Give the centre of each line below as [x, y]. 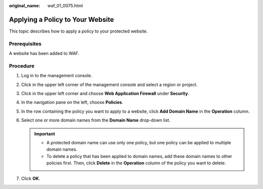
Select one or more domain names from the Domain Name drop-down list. [96, 120]
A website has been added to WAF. [44, 53]
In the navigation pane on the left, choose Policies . [72, 103]
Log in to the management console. [57, 76]
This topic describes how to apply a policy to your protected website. [78, 31]
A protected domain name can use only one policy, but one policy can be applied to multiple [139, 142]
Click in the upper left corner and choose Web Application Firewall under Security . [105, 93]
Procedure [22, 66]
